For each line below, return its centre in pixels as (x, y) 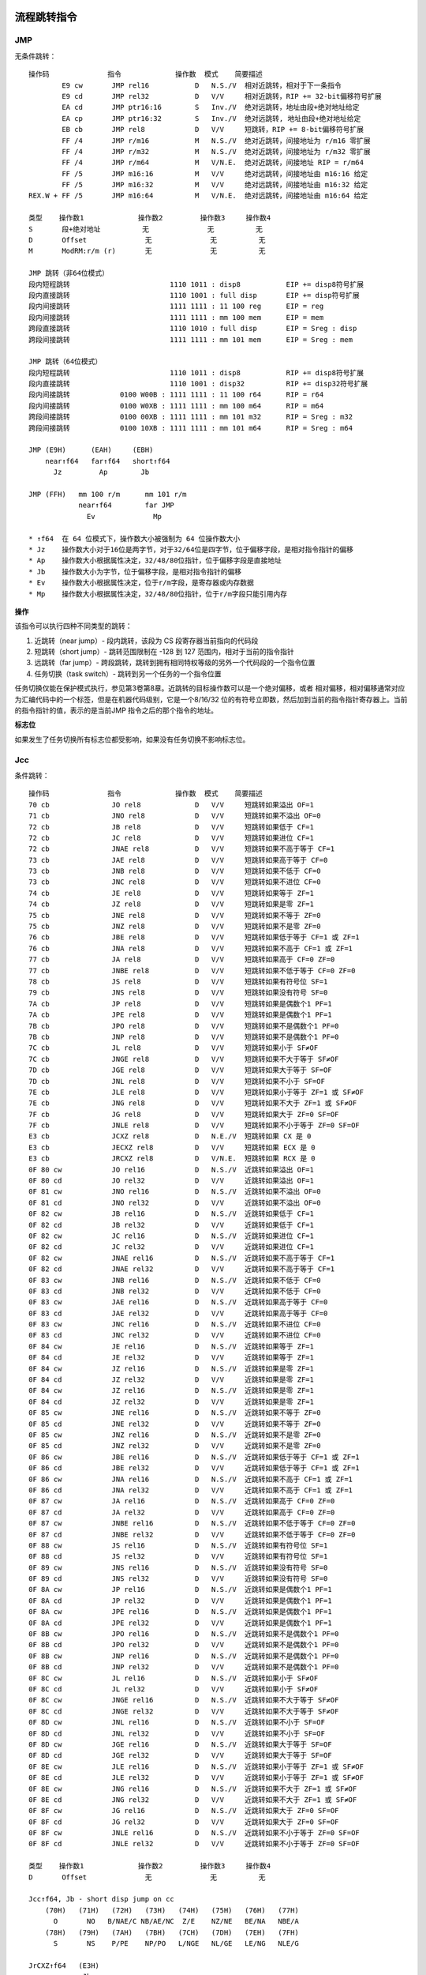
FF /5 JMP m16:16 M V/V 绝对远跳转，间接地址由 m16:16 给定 (215, 173)
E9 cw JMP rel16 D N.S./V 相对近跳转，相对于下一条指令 (202, 85)
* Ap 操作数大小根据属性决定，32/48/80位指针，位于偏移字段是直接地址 (155, 561)
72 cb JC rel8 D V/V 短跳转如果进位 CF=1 (172, 838)
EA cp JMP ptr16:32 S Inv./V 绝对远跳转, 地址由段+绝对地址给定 (211, 118)
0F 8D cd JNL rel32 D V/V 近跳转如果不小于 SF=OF (177, 1733)
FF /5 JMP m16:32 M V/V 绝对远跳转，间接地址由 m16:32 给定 (215, 185)
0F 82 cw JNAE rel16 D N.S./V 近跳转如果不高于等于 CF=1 (182, 1258)
